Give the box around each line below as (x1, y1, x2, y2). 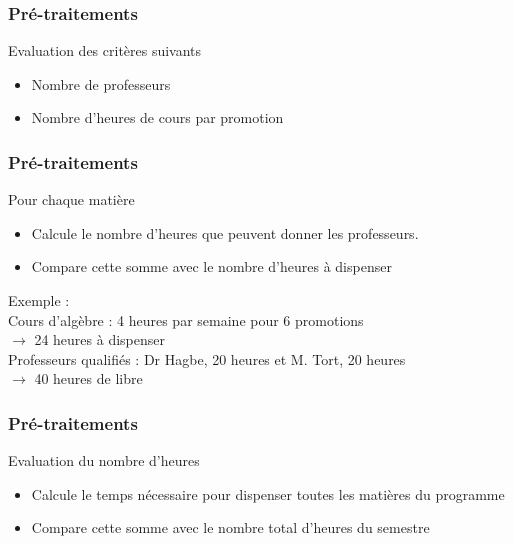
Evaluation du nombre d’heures (8, 450, 200, 471)
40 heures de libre (34, 368, 143, 389)
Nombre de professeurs (31, 73, 171, 94)
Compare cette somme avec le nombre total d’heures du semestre (31, 517, 430, 538)
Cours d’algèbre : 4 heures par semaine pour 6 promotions (8, 309, 364, 330)
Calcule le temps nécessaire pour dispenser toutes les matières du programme (31, 483, 505, 504)
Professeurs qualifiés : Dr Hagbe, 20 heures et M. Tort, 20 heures (8, 348, 406, 369)
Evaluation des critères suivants (8, 40, 202, 61)
